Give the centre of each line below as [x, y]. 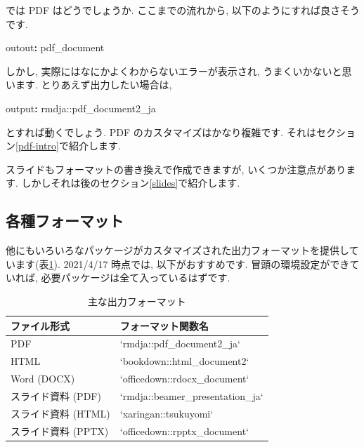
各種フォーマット [65, 221]
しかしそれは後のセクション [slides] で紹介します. [131, 183]
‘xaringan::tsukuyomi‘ [167, 413]
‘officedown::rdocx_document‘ [184, 379]
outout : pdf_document [55, 47]
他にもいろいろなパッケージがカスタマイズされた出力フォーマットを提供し [177, 250]
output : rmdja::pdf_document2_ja [81, 108]
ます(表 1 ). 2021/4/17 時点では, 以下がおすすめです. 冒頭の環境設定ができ [182, 263]
